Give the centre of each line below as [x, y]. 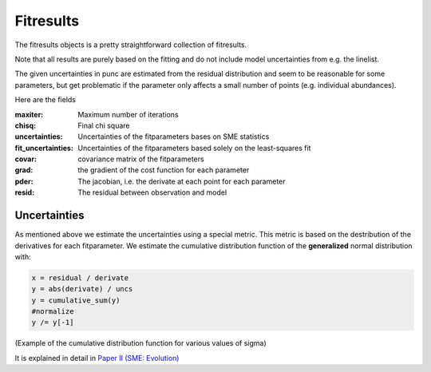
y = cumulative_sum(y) [76, 300]
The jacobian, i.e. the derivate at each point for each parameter [182, 181]
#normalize [53, 312]
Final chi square [104, 125]
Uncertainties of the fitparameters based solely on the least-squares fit [194, 148]
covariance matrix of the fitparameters [141, 159]
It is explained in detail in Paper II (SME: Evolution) [97, 358]
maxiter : [29, 114]
